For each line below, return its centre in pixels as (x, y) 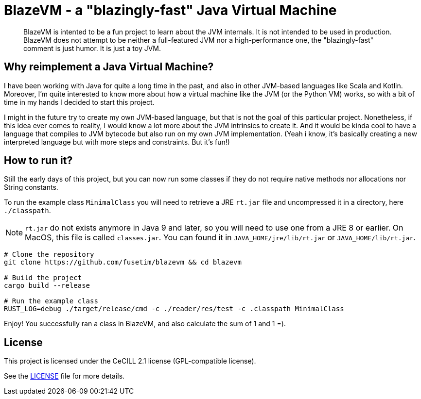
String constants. (31, 187)
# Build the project (43, 278)
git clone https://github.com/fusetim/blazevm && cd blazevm (123, 262)
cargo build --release (47, 286)
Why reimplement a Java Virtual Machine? (109, 67)
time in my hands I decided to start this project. (79, 102)
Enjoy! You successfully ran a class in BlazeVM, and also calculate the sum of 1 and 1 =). (145, 324)
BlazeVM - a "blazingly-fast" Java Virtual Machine (170, 10)
